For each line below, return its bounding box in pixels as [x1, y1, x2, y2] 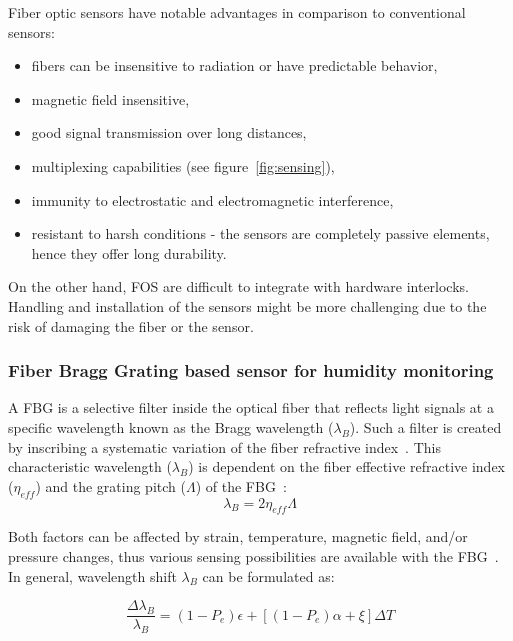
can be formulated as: [202, 565, 335, 586]
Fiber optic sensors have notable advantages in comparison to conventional [8, 2, 466, 22]
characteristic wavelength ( [8, 456, 172, 477]
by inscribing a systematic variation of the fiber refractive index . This [8, 436, 441, 457]
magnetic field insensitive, [31, 88, 190, 109]
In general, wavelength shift [8, 565, 177, 586]
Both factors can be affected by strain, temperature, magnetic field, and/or [8, 526, 468, 547]
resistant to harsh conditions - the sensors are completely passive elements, [31, 223, 490, 244]
